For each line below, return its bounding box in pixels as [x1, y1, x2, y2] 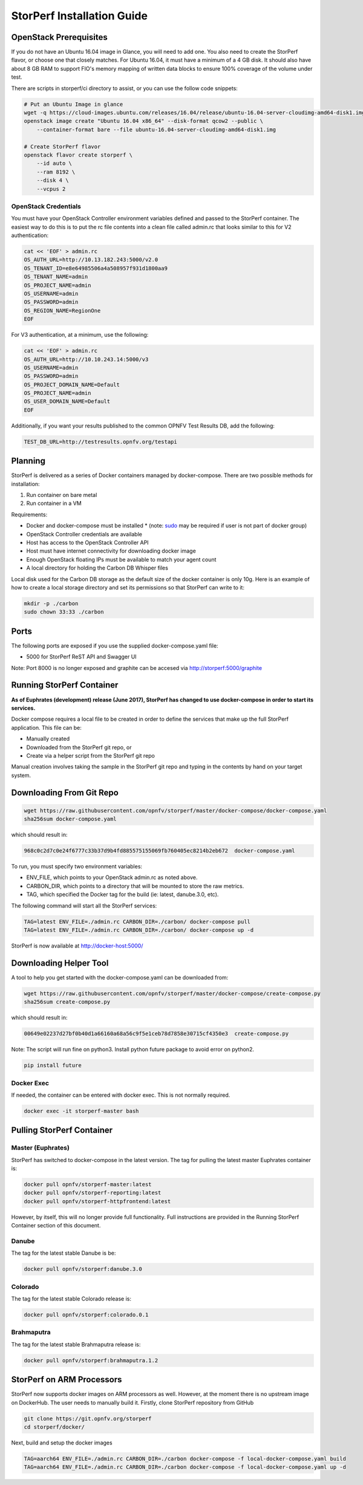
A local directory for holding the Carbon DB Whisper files [26, 564, 169, 571]
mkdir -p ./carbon [24, 600, 79, 607]
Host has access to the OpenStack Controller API [26, 539, 149, 547]
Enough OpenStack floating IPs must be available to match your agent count [26, 556, 217, 563]
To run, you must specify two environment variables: [11, 863, 142, 870]
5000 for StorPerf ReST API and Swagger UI [26, 653, 137, 660]
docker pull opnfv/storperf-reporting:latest [24, 1189, 162, 1197]
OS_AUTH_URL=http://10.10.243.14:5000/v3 [24, 356, 149, 363]
